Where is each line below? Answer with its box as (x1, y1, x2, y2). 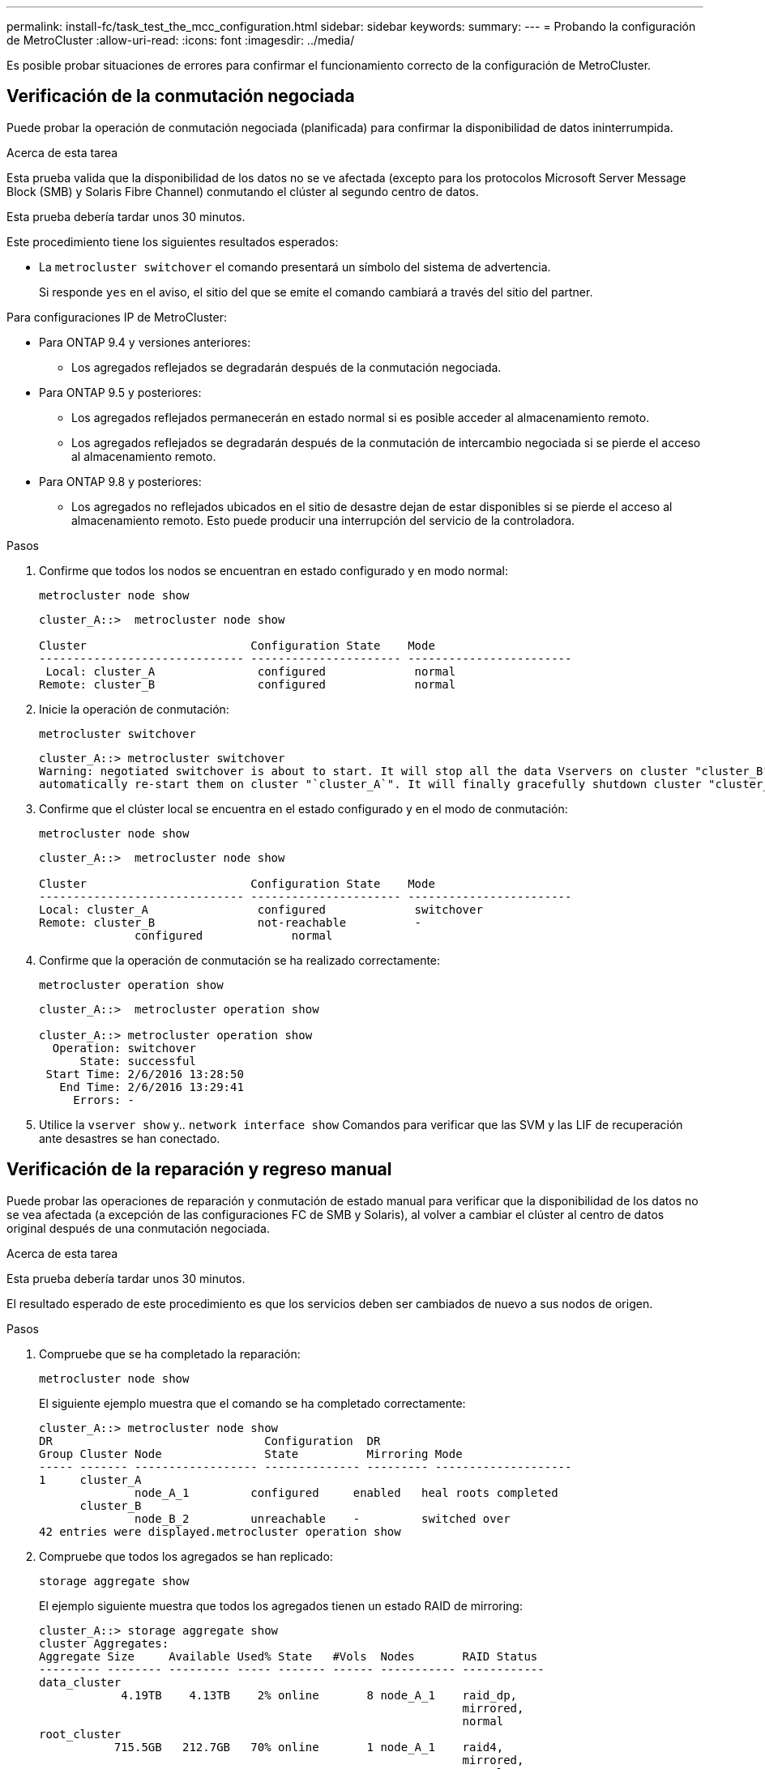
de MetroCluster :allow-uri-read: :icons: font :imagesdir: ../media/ (6, 33, 355, 47)
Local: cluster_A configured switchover (39, 902, 483, 916)
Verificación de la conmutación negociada (6, 86, 355, 107)
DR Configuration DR (39, 1434, 381, 1447)
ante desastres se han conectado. (39, 1131, 220, 1145)
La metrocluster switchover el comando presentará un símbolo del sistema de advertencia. (39, 259, 551, 274)
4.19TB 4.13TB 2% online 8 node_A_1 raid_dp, (121, 1688, 518, 1702)
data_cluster (39, 1675, 122, 1689)
